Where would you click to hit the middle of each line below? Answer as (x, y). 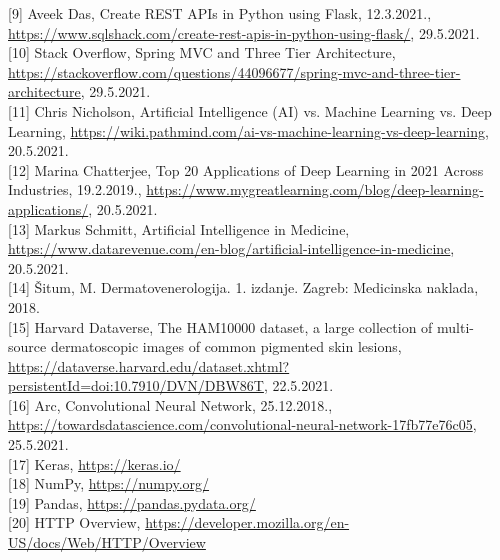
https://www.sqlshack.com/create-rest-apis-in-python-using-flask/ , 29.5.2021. (244, 32)
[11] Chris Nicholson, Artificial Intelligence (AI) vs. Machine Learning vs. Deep (250, 110)
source (27, 346)
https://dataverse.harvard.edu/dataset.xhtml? (149, 365)
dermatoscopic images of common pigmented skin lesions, (226, 346)
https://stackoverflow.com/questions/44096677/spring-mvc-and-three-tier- (234, 71)
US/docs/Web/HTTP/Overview (107, 542)
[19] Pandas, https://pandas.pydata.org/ (132, 502)
